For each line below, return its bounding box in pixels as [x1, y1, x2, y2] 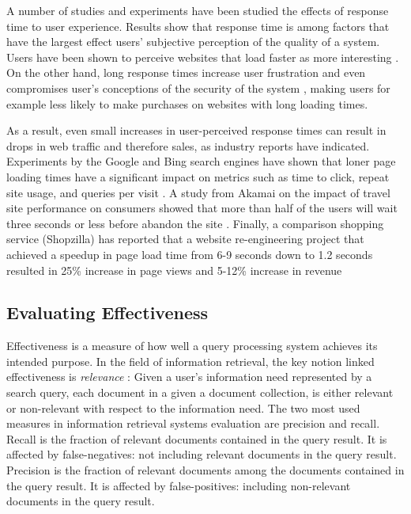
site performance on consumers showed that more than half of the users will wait [6, 200, 398, 216]
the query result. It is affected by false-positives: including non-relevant [6, 477, 351, 493]
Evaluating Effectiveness [6, 300, 209, 325]
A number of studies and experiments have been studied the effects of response [6, 2, 389, 18]
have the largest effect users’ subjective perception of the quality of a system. [6, 33, 380, 50]
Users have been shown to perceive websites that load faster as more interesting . [6, 48, 399, 65]
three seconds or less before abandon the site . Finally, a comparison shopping [6, 215, 384, 231]
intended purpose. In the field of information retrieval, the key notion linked [6, 352, 375, 369]
